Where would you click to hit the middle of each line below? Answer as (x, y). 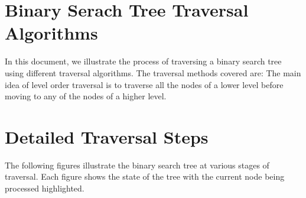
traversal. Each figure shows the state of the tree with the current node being (145, 176)
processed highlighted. (45, 188)
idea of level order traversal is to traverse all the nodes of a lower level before (144, 84)
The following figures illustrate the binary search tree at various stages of (137, 165)
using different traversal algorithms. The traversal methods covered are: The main (153, 72)
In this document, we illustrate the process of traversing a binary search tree (143, 61)
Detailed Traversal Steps (107, 136)
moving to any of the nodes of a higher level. (86, 96)
